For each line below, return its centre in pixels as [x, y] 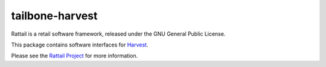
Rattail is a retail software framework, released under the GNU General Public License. [118, 34]
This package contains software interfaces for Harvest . [80, 45]
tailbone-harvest [54, 16]
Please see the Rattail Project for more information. [75, 56]
